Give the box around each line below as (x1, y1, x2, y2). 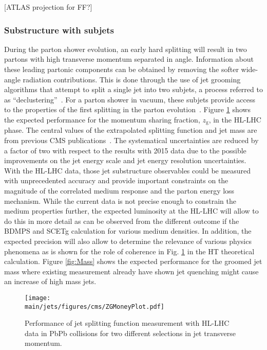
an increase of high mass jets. (4, 276, 97, 287)
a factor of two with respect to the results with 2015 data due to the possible (4, 145, 246, 155)
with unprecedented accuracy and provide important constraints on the (4, 175, 228, 186)
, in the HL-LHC (208, 114, 261, 125)
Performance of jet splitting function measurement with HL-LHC (25, 318, 230, 328)
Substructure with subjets (4, 23, 114, 36)
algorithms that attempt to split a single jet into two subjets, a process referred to (4, 84, 263, 95)
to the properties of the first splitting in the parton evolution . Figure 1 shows (4, 104, 251, 115)
